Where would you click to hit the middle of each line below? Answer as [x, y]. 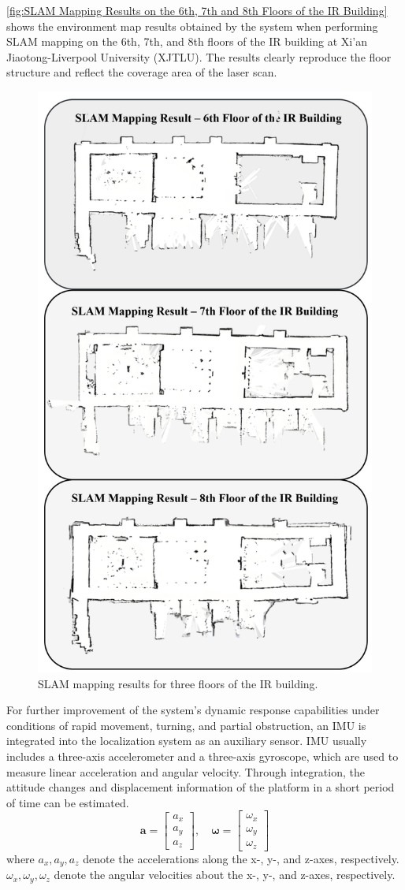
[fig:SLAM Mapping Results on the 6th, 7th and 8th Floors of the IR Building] [197, 10]
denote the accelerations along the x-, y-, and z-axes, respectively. [241, 858]
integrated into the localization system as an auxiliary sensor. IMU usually [187, 741]
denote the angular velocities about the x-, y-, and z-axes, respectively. [225, 875]
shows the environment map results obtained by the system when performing [192, 26]
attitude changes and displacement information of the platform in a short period [201, 787]
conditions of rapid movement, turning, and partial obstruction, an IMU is [186, 725]
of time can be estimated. [68, 802]
